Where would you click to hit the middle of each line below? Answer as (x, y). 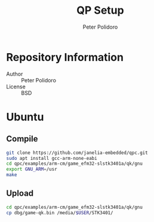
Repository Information (65, 57)
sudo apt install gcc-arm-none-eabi (52, 158)
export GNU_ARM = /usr (32, 169)
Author (15, 74)
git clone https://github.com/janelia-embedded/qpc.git (77, 153)
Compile (22, 139)
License (16, 87)
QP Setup (100, 10)
